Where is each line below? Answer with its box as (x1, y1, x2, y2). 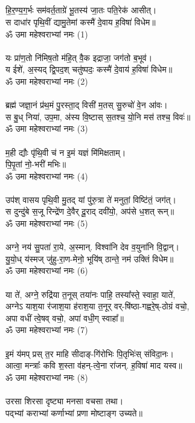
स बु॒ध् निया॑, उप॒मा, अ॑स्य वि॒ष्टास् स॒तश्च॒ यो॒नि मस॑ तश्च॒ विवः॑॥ (5, 110, 191, 123)
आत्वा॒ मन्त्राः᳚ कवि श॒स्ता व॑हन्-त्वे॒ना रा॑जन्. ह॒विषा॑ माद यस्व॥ (5, 359, 182, 372)
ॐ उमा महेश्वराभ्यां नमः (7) (5, 323, 88, 336)
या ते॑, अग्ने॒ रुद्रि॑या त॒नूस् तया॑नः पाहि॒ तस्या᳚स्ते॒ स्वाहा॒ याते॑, (5, 288, 176, 300)
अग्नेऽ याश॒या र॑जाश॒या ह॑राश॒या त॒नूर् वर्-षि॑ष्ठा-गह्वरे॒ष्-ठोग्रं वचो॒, (5, 300, 190, 312)
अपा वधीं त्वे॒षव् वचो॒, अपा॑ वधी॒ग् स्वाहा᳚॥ (5, 311, 124, 324)
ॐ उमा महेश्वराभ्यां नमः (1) (5, 27, 88, 40)
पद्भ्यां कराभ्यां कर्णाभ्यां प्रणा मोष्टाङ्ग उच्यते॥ (5, 406, 142, 419)
